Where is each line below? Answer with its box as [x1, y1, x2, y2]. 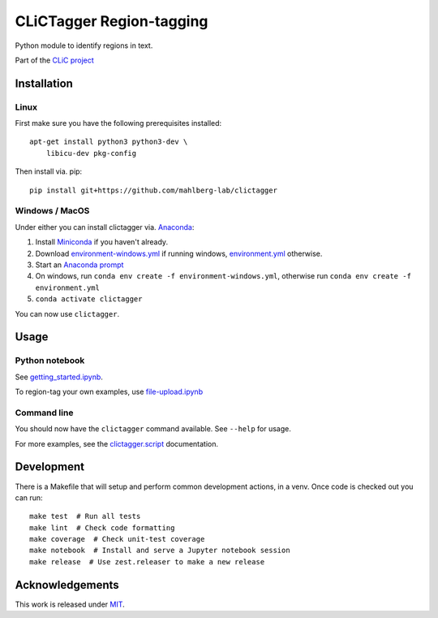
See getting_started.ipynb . [15, 372, 103, 382]
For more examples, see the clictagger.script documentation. [15, 439, 219, 448]
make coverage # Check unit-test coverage [29, 534, 205, 544]
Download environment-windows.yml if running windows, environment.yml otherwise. [35, 248, 323, 258]
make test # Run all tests [29, 512, 141, 521]
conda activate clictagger [35, 295, 143, 304]
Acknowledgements [15, 577, 119, 592]
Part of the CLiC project [15, 55, 95, 65]
